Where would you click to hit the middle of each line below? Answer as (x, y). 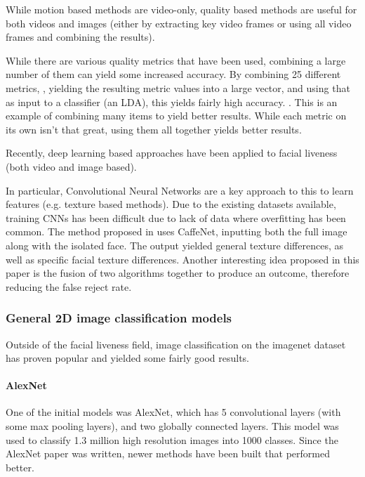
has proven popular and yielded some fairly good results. (128, 358)
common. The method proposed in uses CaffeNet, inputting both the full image (177, 231)
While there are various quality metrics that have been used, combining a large (176, 60)
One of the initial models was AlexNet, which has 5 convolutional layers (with (173, 412)
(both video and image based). (71, 166)
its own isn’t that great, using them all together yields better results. (154, 129)
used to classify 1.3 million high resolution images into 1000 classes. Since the (172, 439)
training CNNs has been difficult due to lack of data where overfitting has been (176, 217)
